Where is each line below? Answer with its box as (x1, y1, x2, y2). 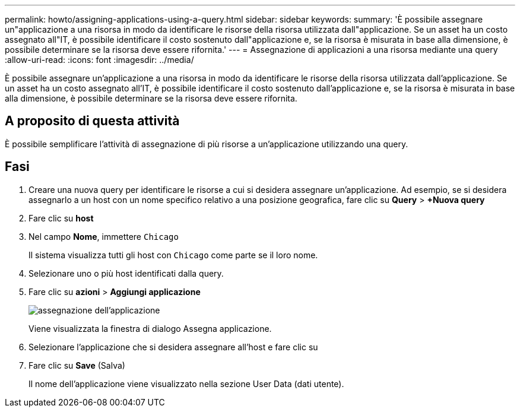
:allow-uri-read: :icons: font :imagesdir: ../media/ (5, 55, 194, 65)
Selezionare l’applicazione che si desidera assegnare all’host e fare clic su (28, 341, 318, 352)
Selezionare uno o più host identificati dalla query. (28, 268, 224, 278)
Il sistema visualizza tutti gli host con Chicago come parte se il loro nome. (28, 249, 318, 260)
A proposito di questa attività (5, 113, 180, 129)
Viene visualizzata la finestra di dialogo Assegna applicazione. (28, 323, 272, 334)
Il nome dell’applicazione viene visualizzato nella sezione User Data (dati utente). (28, 378, 344, 389)
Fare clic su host (28, 213, 94, 223)
